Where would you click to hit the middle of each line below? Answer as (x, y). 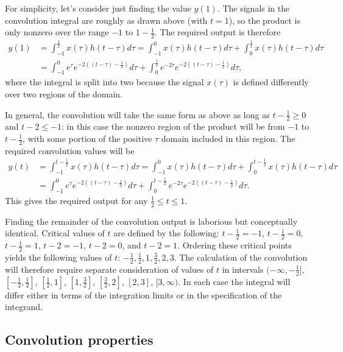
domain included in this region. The (228, 138)
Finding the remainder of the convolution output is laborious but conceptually (151, 221)
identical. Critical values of (55, 233)
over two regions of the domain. (64, 93)
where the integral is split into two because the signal (104, 82)
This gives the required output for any (76, 200)
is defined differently (271, 82)
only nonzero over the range (57, 32)
